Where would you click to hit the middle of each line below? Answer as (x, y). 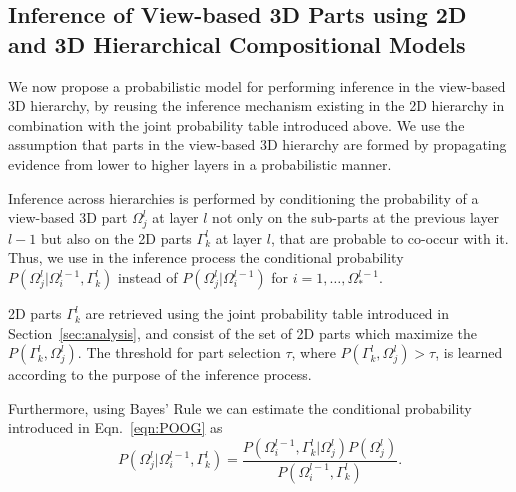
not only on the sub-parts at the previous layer (356, 217)
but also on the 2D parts (116, 237)
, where (313, 352)
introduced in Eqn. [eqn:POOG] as (115, 427)
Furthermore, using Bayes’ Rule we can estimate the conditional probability (240, 407)
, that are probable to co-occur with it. (389, 237)
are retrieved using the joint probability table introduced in (267, 313)
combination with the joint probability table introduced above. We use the (236, 124)
